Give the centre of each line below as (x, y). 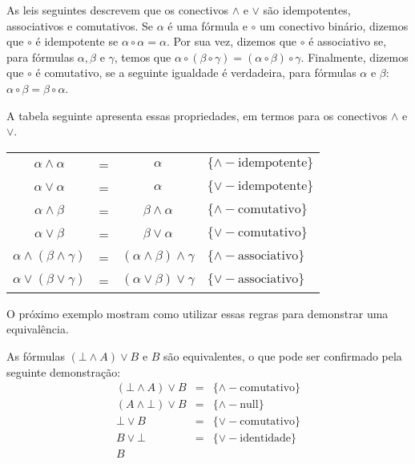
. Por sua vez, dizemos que (232, 41)
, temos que (143, 56)
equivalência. (38, 329)
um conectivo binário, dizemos (334, 25)
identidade (266, 439)
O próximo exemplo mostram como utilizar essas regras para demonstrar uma (197, 313)
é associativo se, (348, 41)
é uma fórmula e (207, 25)
